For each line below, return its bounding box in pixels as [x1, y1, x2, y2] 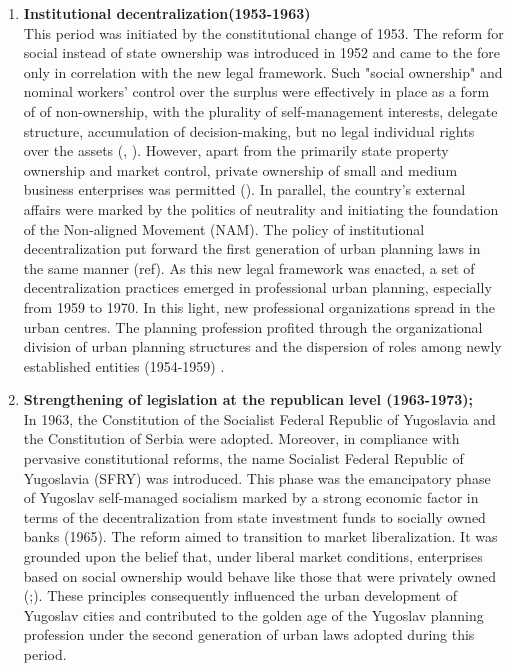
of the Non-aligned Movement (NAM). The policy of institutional [23, 218, 425, 239]
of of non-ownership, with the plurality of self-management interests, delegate [23, 100, 498, 121]
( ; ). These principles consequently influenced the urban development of [23, 585, 457, 606]
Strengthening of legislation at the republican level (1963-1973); [23, 389, 474, 410]
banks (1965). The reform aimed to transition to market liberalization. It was [23, 526, 498, 547]
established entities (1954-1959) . [23, 355, 225, 376]
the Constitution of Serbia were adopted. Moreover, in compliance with [23, 428, 460, 449]
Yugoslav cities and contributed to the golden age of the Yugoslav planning [23, 604, 484, 625]
